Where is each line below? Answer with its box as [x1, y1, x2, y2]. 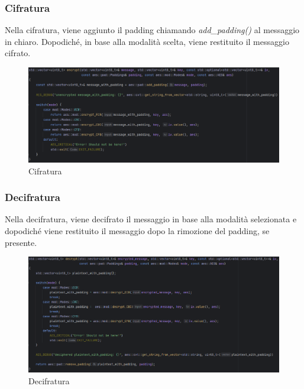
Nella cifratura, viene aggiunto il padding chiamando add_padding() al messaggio [5, 24, 300, 36]
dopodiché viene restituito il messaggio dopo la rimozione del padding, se [5, 225, 270, 237]
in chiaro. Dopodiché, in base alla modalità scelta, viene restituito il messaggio [5, 35, 289, 47]
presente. [5, 236, 37, 248]
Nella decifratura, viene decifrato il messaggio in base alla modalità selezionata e [5, 213, 297, 225]
